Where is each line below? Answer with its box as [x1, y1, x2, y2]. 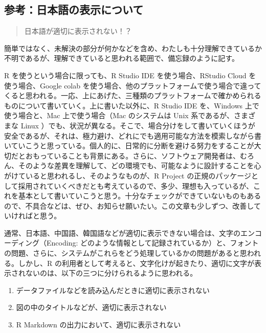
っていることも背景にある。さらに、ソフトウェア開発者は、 [39, 150, 240, 161]
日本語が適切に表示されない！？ [24, 26, 132, 36]
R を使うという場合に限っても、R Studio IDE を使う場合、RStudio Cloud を [4, 70, 256, 80]
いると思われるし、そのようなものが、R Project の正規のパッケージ [25, 170, 251, 181]
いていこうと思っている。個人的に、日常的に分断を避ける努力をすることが [4, 140, 254, 151]
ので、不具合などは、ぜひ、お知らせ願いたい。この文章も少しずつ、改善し [4, 200, 254, 211]
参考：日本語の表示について [4, 2, 144, 17]
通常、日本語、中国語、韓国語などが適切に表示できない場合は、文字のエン [4, 227, 255, 238]
